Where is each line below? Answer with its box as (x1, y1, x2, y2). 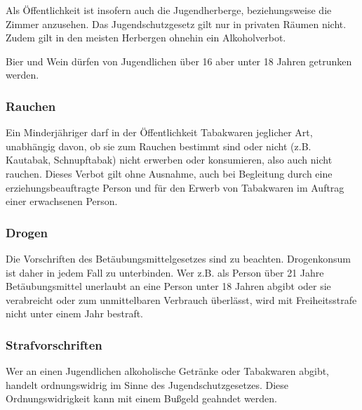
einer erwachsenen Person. (6, 194, 118, 209)
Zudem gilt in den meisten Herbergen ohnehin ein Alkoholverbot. (6, 30, 286, 45)
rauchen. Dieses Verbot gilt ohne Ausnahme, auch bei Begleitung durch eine (6, 166, 333, 180)
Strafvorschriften (6, 336, 102, 353)
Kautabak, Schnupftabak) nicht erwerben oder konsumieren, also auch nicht (6, 152, 333, 167)
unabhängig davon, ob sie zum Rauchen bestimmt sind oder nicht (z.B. (6, 138, 311, 153)
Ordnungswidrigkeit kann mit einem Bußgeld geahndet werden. (6, 391, 277, 406)
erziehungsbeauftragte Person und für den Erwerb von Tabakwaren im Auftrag (6, 180, 344, 194)
